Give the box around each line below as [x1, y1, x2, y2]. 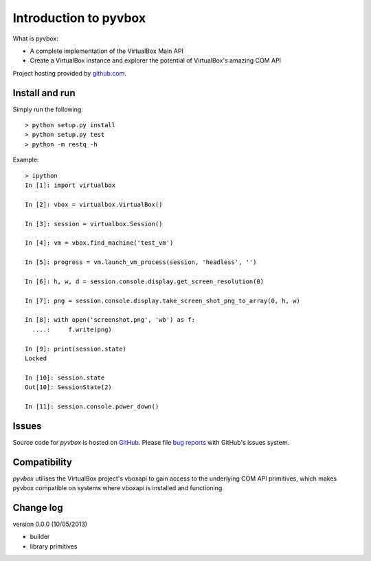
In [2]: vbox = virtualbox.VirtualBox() [25, 200, 163, 208]
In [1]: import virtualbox [25, 181, 116, 189]
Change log [12, 502, 63, 514]
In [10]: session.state [25, 373, 105, 382]
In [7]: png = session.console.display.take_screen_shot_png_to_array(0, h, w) [25, 296, 300, 305]
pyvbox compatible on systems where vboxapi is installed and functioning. [12, 484, 225, 492]
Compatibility [12, 456, 72, 467]
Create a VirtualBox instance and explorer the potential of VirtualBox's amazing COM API [30, 56, 282, 65]
